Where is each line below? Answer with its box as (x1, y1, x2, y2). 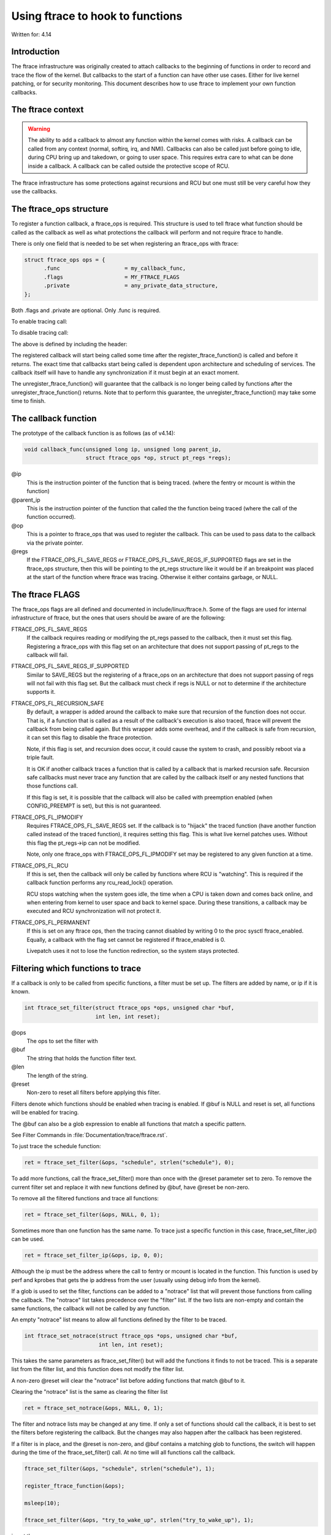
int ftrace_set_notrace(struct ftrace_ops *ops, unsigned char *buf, (24, 1332, 238, 1340)
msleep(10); (24, 1499, 61, 1507)
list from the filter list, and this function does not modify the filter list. (11, 1366, 185, 1373)
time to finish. (11, 397, 46, 405)
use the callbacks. (11, 188, 58, 195)
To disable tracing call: (11, 329, 69, 336)
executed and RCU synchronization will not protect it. (26, 907, 161, 915)
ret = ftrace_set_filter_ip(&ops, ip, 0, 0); (24, 1252, 164, 1259)
